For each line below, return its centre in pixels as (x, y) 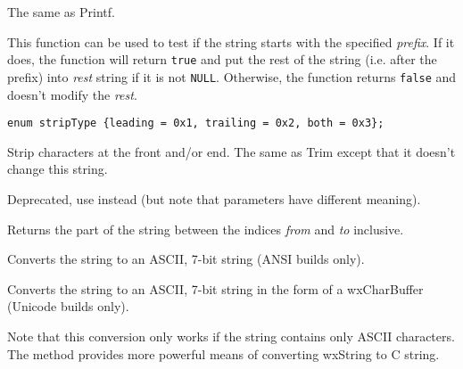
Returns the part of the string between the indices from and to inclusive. (206, 229)
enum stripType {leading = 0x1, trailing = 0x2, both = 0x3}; (196, 123)
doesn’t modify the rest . (72, 94)
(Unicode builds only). (68, 306)
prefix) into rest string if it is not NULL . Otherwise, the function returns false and (232, 76)
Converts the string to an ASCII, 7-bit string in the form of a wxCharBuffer (215, 288)
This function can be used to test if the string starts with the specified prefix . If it (231, 41)
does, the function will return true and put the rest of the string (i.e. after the (222, 59)
